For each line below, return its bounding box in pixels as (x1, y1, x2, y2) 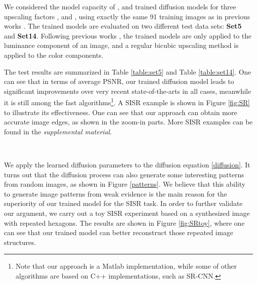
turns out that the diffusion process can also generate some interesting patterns (4, 169, 244, 179)
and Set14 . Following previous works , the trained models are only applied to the (4, 30, 252, 41)
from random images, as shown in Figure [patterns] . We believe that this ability (4, 179, 246, 189)
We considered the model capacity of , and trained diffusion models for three (4, 1, 236, 11)
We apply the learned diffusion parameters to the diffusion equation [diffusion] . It (4, 159, 251, 169)
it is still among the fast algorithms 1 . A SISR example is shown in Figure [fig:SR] (4, 96, 250, 107)
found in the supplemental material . (4, 126, 112, 136)
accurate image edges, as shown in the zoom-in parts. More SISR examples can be (4, 117, 253, 127)
